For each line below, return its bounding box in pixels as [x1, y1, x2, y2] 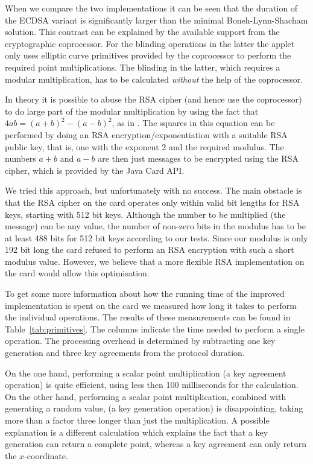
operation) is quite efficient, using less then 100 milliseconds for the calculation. [5, 378, 299, 391]
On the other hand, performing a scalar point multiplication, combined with [5, 390, 286, 402]
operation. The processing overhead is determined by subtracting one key [5, 334, 276, 347]
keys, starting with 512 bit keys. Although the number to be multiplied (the [5, 208, 286, 220]
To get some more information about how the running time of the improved [5, 287, 285, 300]
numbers [5, 152, 36, 165]
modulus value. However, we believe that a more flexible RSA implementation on [5, 255, 305, 267]
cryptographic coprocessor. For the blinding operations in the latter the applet [5, 37, 295, 49]
